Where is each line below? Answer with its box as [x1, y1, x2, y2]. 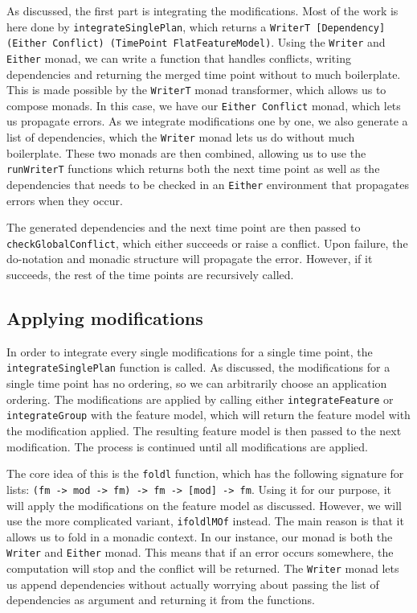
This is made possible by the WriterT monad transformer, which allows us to [6, 81, 386, 98]
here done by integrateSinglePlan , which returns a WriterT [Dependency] [6, 18, 386, 35]
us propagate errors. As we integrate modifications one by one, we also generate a [6, 113, 408, 130]
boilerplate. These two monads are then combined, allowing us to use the [6, 144, 366, 161]
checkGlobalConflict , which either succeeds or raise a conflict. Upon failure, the [6, 234, 408, 251]
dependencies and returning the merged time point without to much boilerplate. [6, 65, 401, 82]
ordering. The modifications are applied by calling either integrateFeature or [6, 390, 394, 407]
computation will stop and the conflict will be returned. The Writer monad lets [6, 560, 399, 577]
